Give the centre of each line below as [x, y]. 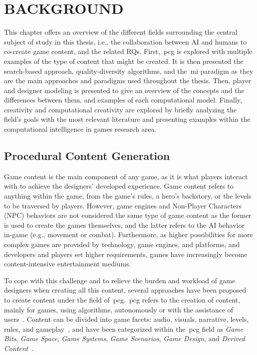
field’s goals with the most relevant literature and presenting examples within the [127, 119]
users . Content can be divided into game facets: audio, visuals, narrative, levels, [127, 319]
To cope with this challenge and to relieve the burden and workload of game [120, 280]
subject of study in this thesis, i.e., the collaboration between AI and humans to [126, 41]
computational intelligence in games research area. [80, 129]
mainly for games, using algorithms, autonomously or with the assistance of [119, 309]
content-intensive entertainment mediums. [68, 264]
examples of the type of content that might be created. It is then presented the [124, 61]
